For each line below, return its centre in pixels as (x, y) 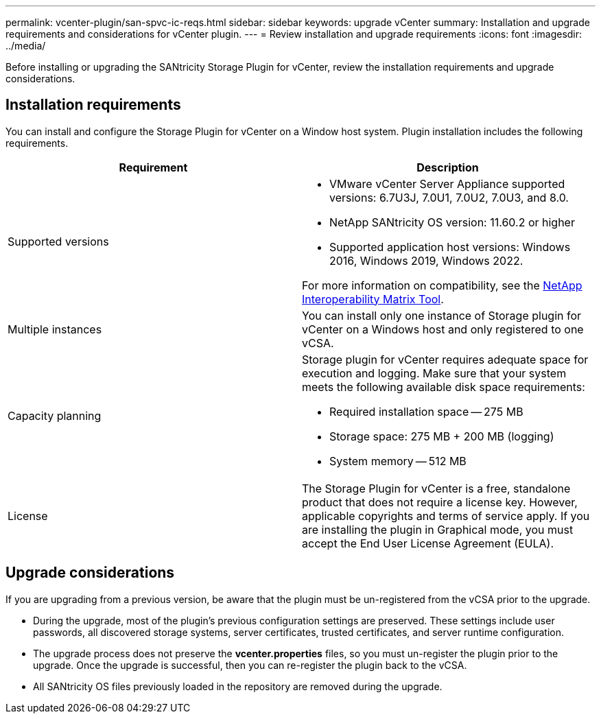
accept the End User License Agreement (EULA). (428, 543)
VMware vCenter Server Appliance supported (447, 184)
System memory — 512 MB (398, 461)
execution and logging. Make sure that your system (434, 373)
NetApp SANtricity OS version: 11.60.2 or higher (452, 222)
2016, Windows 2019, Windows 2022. (426, 260)
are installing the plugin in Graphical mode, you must (438, 529)
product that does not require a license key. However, (440, 502)
